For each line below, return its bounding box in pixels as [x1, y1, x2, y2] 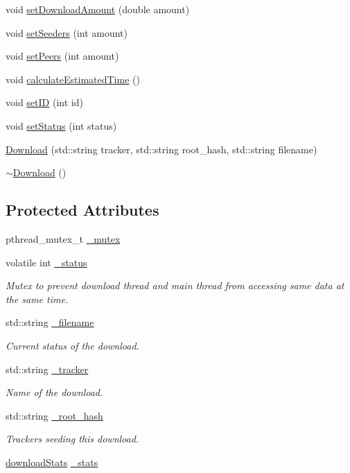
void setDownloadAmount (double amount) [6, 2, 190, 16]
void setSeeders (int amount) [6, 25, 128, 40]
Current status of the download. [6, 338, 139, 352]
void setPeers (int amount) [6, 49, 119, 63]
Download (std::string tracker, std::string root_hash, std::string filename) [6, 141, 317, 156]
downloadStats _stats [6, 454, 98, 469]
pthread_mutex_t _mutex [6, 231, 121, 246]
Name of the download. [6, 385, 103, 399]
